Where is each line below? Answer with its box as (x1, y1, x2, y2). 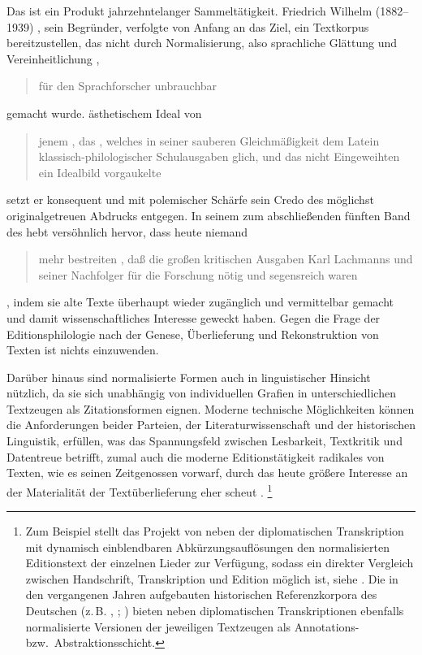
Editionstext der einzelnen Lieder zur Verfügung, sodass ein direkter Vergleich (25, 554, 414, 571)
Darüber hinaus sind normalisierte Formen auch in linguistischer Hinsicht (6, 368, 371, 385)
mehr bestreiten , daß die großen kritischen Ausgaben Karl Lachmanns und (38, 250, 413, 267)
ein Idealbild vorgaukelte (38, 163, 161, 180)
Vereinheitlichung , (6, 50, 100, 67)
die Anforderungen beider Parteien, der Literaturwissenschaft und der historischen (6, 416, 416, 433)
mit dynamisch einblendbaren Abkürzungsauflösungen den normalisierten (25, 538, 390, 555)
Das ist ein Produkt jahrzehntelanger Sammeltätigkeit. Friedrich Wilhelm (6, 2, 372, 19)
